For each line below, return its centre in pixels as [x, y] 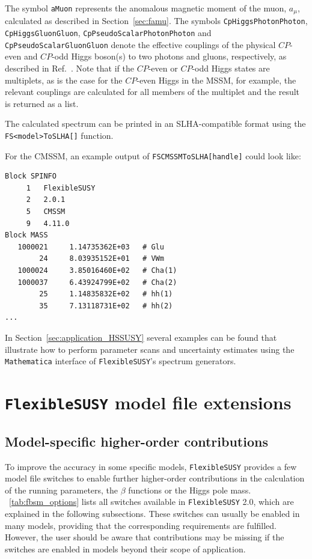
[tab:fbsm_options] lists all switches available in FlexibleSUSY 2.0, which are [151, 502]
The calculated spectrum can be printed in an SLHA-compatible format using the [155, 124]
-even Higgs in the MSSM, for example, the [216, 80]
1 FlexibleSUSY [61, 188]
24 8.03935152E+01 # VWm [102, 259]
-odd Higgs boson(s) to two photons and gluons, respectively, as [169, 56]
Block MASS [26, 235]
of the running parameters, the [62, 490]
